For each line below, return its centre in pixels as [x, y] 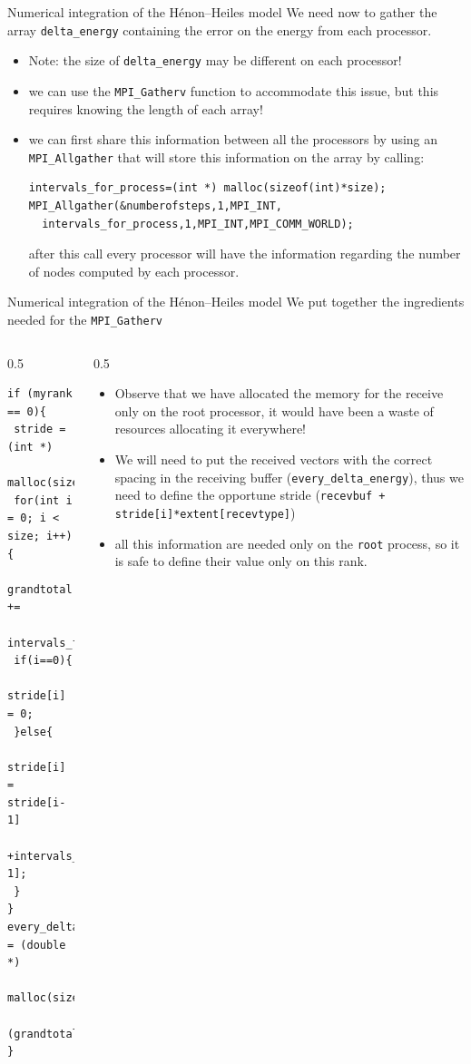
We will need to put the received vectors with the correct [274, 459]
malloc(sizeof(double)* [79, 998]
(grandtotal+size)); [69, 1034]
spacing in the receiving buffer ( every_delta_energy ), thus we [289, 477]
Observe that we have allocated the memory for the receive [279, 393]
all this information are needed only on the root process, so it [287, 543]
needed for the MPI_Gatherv [85, 319]
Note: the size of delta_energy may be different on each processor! [215, 60]
